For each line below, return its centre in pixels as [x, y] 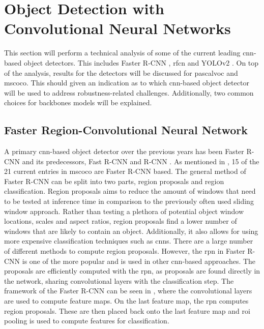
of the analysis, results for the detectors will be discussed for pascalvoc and [121, 72]
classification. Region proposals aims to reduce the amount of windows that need [130, 191]
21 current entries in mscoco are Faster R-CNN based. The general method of [125, 171]
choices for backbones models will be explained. [78, 102]
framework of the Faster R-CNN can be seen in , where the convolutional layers [128, 291]
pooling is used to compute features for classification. [87, 321]
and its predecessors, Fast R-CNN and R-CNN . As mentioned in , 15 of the [141, 161]
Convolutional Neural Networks [118, 28]
